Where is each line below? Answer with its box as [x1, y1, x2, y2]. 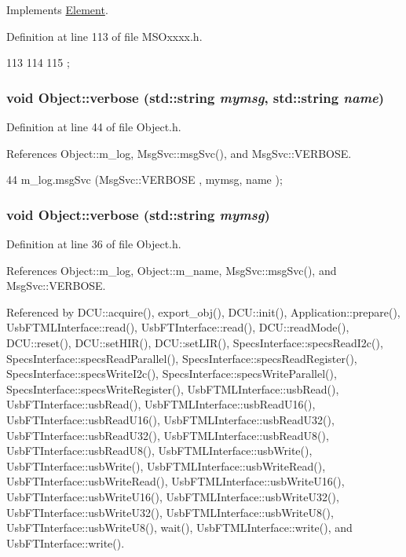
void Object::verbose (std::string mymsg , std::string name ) [6, 87, 385, 107]
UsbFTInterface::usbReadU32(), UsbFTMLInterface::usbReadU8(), [6, 427, 329, 443]
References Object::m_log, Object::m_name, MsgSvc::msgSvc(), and [6, 262, 337, 278]
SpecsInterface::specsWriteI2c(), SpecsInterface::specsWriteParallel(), [6, 365, 337, 382]
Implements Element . [6, 2, 108, 17]
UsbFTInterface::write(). [6, 534, 125, 551]
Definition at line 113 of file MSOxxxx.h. [6, 27, 203, 44]
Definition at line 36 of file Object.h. [6, 236, 181, 251]
